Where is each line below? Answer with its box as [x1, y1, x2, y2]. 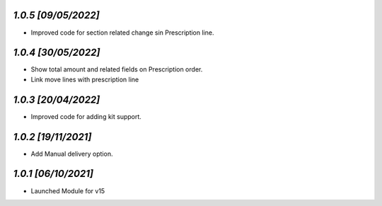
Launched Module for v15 [30, 186, 105, 195]
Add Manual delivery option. [30, 149, 113, 158]
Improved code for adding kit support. [30, 112, 141, 120]
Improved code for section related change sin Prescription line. [30, 28, 214, 37]
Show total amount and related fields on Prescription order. [30, 65, 203, 74]
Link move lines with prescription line [30, 75, 139, 84]
